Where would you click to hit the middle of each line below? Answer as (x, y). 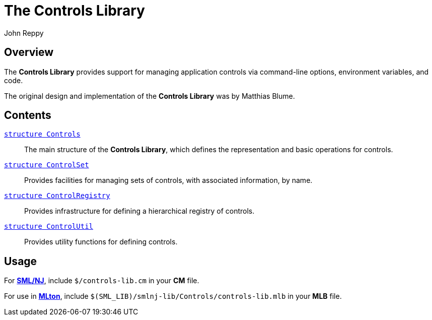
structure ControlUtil (49, 227)
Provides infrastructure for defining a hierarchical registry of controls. (139, 211)
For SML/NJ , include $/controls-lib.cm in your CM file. (102, 281)
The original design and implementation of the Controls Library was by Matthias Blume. (150, 96)
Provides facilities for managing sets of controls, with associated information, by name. (168, 180)
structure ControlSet (47, 165)
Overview (29, 52)
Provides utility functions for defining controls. (101, 242)
